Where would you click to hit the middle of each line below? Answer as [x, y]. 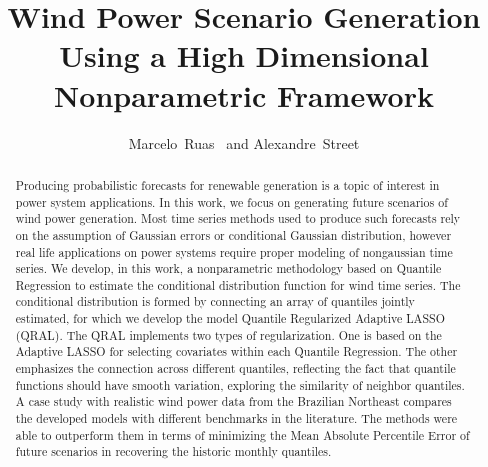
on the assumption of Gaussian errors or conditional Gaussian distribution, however [233, 234]
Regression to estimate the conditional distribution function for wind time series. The [238, 284]
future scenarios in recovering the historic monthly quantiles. [173, 451]
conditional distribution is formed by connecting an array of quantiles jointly [215, 301]
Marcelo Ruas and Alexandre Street [244, 142]
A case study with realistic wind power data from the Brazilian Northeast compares [233, 401]
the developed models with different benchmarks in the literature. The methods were [236, 418]
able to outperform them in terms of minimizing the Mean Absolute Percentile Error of [242, 434]
